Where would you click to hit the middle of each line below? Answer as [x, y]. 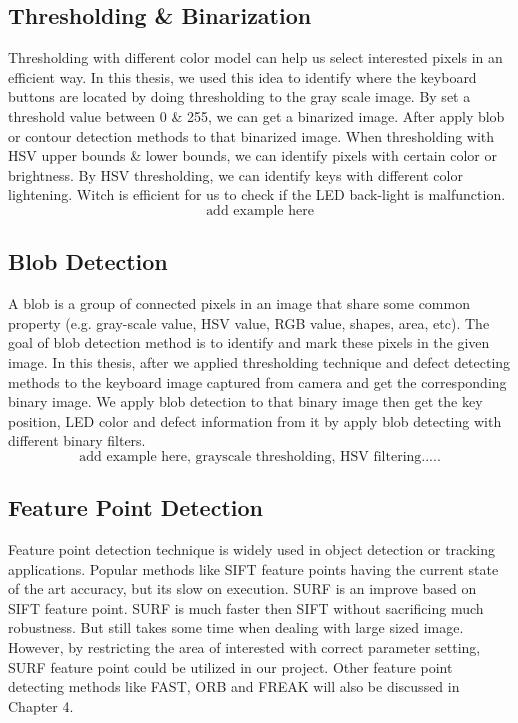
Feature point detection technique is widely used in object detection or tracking [251, 549]
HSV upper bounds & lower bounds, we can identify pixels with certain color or [252, 155]
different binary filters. [77, 440]
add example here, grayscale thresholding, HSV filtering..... [260, 456]
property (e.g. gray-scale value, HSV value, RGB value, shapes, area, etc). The [249, 322]
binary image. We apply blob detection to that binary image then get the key [245, 401]
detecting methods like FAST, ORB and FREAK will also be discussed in [234, 686]
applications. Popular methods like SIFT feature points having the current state [253, 568]
